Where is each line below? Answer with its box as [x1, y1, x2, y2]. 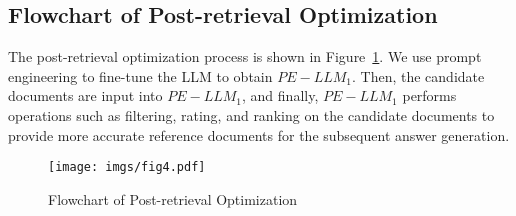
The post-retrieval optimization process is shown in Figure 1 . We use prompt [8, 46, 482, 67]
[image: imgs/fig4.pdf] [48, 160, 206, 175]
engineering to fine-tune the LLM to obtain [8, 65, 273, 86]
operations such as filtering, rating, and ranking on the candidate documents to [8, 104, 495, 125]
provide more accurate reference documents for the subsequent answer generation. [8, 124, 510, 145]
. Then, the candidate [352, 65, 485, 86]
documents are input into [8, 85, 163, 106]
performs [402, 85, 457, 106]
